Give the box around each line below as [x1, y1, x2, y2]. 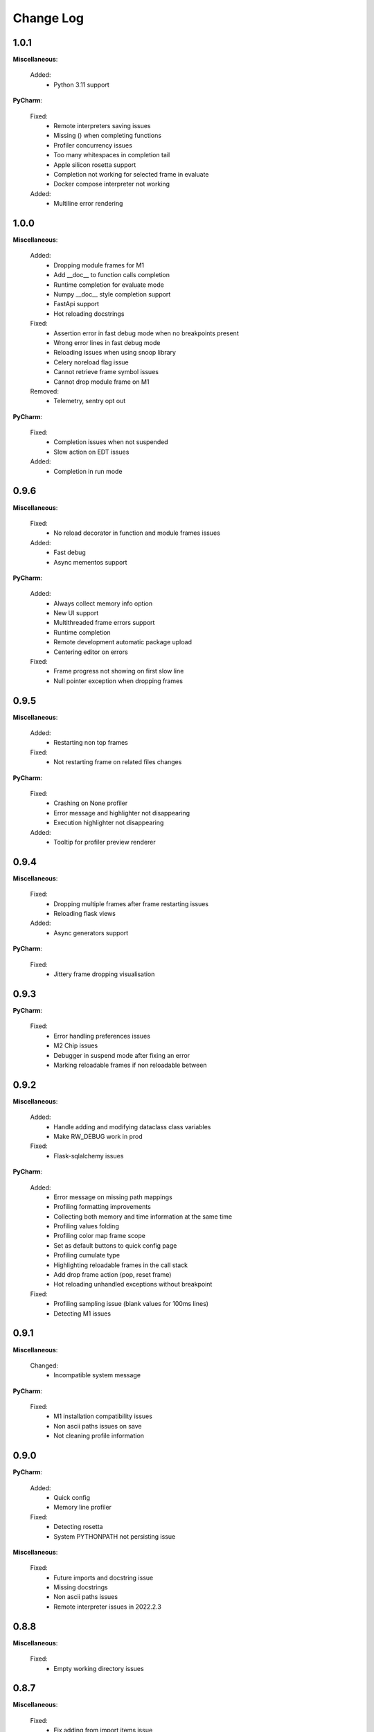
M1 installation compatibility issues [53, 1412, 152, 1420]
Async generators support [53, 928, 129, 937]
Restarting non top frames [53, 739, 128, 747]
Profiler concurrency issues [53, 141, 133, 149]
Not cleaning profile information [53, 1431, 145, 1440]
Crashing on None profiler [53, 799, 128, 807]
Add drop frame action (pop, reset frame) [53, 1271, 172, 1279]
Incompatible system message [53, 1371, 141, 1379]
